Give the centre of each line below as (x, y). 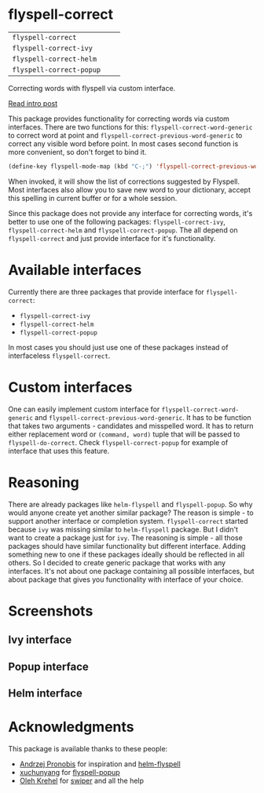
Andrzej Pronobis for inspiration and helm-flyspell (100, 764)
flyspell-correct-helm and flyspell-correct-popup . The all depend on (123, 230)
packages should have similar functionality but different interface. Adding (127, 546)
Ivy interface (40, 640)
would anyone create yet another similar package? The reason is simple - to (131, 513)
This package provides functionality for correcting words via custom (119, 119)
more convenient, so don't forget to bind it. (77, 152)
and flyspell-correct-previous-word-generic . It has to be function (143, 417)
